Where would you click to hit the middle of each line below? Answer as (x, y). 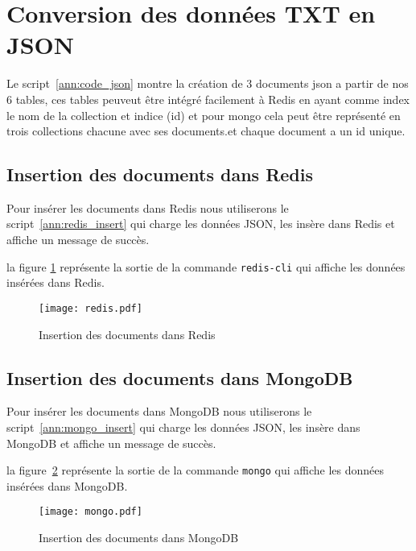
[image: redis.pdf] (91, 308)
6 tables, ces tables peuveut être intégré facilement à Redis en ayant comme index (208, 99)
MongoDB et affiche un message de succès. (111, 443)
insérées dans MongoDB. (67, 485)
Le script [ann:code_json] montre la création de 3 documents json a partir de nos (208, 83)
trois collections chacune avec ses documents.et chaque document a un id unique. (206, 131)
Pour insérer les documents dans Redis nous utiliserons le (148, 207)
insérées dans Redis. (56, 282)
